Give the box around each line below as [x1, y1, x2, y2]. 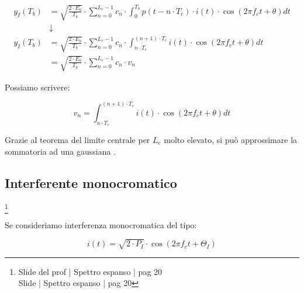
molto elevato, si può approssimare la [164, 133, 298, 145]
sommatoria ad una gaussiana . [5, 145, 116, 157]
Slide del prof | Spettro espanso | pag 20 [18, 265, 163, 277]
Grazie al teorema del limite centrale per [5, 133, 150, 145]
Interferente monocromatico [5, 173, 177, 191]
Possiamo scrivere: [5, 81, 70, 93]
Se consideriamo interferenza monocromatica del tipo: [5, 218, 197, 231]
